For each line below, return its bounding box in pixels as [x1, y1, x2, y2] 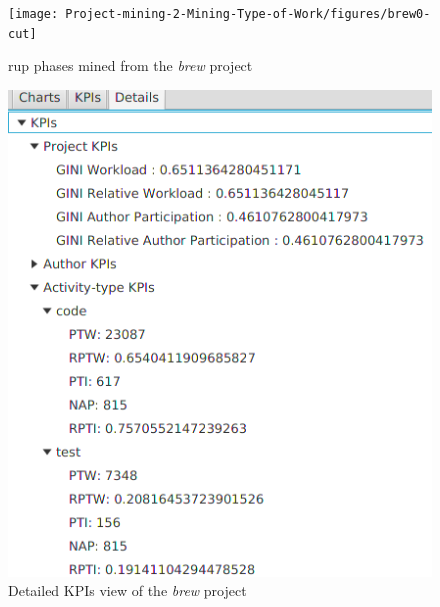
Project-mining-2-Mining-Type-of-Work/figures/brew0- [65, 7, 431, 21]
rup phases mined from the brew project [8, 55, 253, 76]
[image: [8, 7, 59, 21]
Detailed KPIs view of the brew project [8, 580, 247, 601]
